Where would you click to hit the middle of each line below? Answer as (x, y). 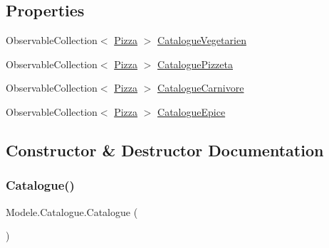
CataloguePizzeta (195, 64)
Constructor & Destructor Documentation (165, 150)
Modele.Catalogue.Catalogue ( (72, 211)
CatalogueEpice (192, 111)
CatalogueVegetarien (202, 40)
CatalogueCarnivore (201, 88)
